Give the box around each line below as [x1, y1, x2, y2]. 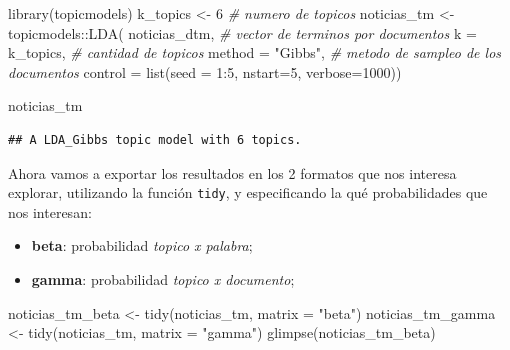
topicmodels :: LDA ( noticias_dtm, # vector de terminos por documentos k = [8, 22, 477, 43]
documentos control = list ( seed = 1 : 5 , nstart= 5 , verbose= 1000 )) [8, 61, 402, 82]
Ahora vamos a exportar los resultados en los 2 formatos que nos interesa [8, 162, 457, 183]
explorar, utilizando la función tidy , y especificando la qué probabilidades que [8, 182, 488, 203]
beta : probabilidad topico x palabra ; [31, 235, 253, 256]
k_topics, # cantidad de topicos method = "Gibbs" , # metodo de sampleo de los [8, 42, 502, 63]
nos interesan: [8, 201, 92, 222]
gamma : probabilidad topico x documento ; [31, 269, 295, 289]
